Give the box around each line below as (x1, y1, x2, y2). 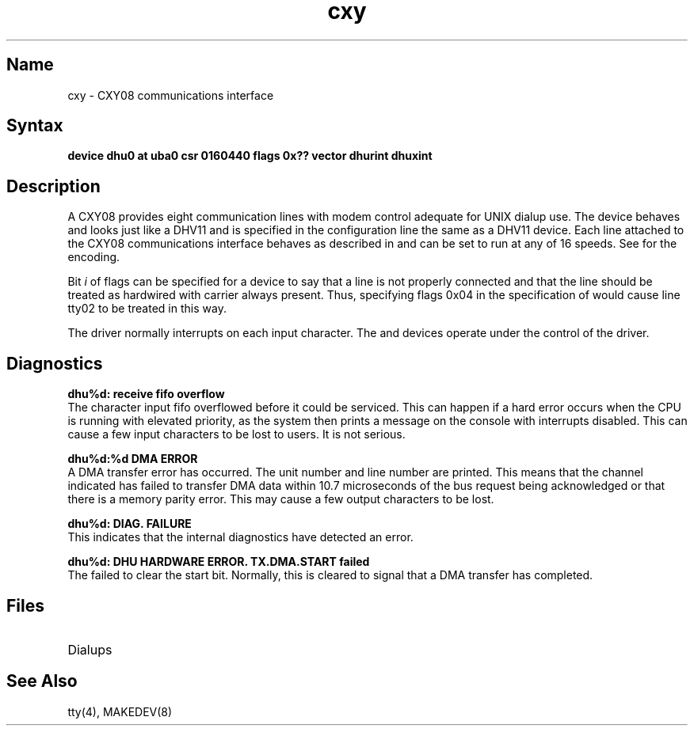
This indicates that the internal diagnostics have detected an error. (67, 530, 414, 544)
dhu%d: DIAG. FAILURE (67, 517, 192, 531)
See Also (6, 671, 78, 692)
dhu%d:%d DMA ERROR (67, 452, 198, 466)
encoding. (67, 250, 120, 264)
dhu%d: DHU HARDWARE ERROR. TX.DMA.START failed (67, 555, 370, 569)
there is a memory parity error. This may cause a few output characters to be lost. (67, 492, 494, 506)
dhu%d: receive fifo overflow (67, 387, 225, 401)
